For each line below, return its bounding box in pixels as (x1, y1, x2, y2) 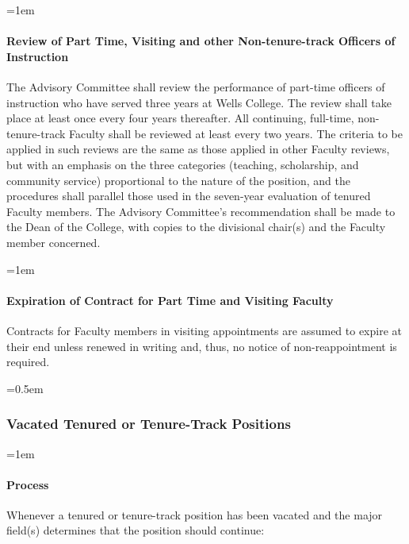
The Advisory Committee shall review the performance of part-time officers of (6, 78, 385, 95)
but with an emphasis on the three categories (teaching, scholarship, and (6, 156, 359, 172)
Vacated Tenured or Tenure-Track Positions (6, 414, 291, 434)
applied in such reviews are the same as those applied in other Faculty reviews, (6, 141, 390, 157)
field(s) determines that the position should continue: (6, 522, 265, 538)
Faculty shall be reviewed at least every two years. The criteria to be (69, 125, 403, 141)
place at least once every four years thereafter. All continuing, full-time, (6, 110, 354, 126)
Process (6, 476, 49, 492)
